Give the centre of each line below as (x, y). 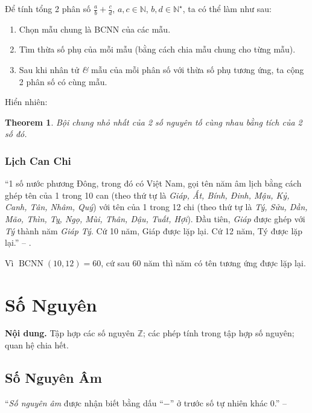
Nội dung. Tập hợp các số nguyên (70, 333)
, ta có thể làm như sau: (227, 8)
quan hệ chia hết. (37, 345)
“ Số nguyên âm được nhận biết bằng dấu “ (84, 402)
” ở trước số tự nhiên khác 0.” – (228, 402)
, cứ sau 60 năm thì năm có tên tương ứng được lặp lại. (203, 262)
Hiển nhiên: (26, 102)
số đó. (16, 134)
